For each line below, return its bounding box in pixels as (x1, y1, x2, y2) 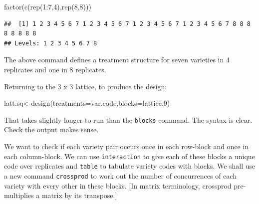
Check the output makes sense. (4, 124, 99, 135)
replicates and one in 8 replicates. (4, 64, 106, 74)
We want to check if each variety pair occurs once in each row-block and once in (4, 141, 249, 151)
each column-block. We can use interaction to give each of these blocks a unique (4, 151, 255, 161)
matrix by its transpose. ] (41, 190, 117, 201)
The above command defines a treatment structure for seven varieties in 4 (4, 54, 230, 65)
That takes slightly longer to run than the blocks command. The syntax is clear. (4, 114, 253, 125)
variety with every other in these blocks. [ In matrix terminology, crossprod (4, 180, 232, 191)
